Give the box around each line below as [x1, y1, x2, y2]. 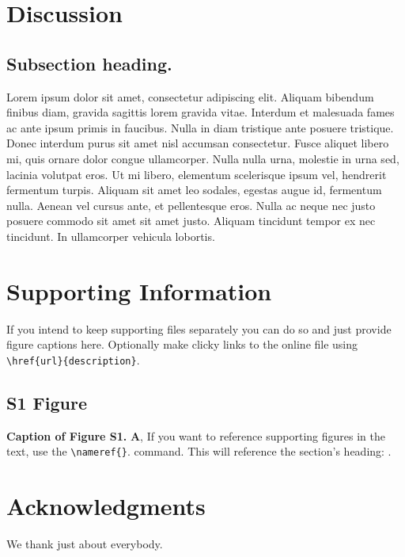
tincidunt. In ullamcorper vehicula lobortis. [6, 227, 215, 244]
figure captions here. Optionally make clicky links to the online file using [6, 336, 358, 353]
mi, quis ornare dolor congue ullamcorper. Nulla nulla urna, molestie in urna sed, [6, 150, 399, 166]
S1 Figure [6, 390, 87, 414]
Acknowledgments [6, 490, 206, 522]
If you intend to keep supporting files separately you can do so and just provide [6, 320, 392, 337]
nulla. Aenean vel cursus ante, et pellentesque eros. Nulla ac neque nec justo [6, 196, 376, 213]
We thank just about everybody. [6, 536, 163, 552]
